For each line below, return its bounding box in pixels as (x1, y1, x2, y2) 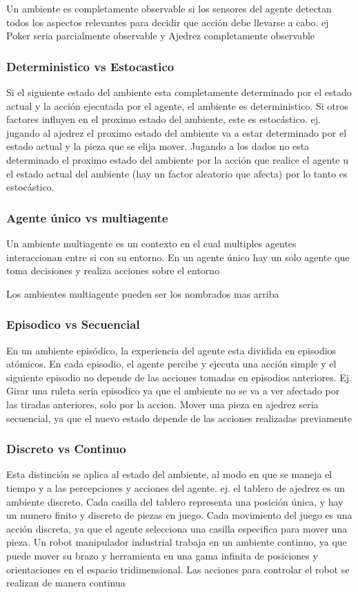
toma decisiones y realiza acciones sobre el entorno (6, 263, 220, 278)
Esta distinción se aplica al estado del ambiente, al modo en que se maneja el (6, 467, 332, 481)
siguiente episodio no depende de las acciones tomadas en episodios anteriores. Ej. (6, 370, 352, 384)
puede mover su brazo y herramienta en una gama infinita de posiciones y (6, 548, 318, 562)
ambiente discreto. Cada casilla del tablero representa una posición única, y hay (6, 494, 344, 508)
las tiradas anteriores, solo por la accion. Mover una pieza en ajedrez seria (6, 397, 319, 411)
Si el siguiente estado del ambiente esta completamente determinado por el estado (6, 85, 352, 99)
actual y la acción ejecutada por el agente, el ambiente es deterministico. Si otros (6, 98, 348, 113)
